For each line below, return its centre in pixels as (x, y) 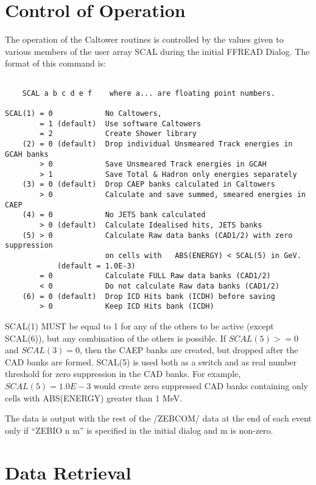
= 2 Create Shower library (118, 134)
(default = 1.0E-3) (96, 266)
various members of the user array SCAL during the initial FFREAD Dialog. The (157, 51)
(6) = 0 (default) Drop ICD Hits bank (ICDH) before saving (149, 296)
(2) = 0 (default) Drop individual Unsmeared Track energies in (157, 144)
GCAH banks (27, 154)
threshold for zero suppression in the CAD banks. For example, (123, 374)
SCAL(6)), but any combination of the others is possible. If (116, 338)
